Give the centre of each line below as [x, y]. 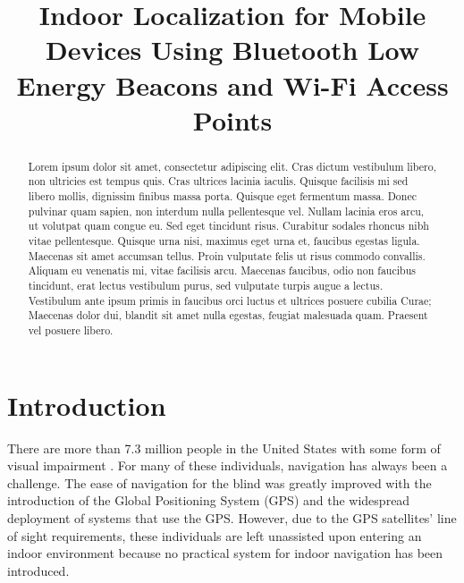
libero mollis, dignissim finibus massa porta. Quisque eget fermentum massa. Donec [222, 196]
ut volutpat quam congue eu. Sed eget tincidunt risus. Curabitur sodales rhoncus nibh [228, 226]
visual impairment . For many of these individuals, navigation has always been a [228, 465]
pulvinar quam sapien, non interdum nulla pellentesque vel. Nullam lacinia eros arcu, [226, 211]
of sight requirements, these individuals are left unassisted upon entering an [215, 535]
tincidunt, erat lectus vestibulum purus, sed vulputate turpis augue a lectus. [206, 285]
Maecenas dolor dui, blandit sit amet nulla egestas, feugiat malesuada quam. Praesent [228, 315]
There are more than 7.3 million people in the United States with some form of [224, 448]
